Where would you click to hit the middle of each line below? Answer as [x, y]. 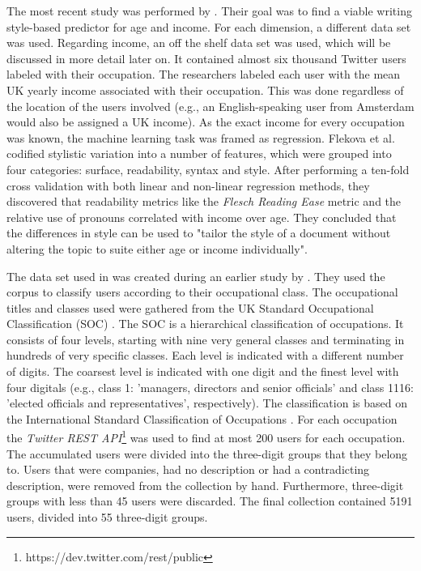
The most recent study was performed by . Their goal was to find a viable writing [209, 11]
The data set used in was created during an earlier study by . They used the [196, 276]
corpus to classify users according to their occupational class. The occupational [202, 292]
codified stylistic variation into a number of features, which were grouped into [199, 153]
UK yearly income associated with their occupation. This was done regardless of [205, 89]
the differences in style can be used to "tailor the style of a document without [199, 233]
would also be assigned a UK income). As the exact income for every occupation [206, 122]
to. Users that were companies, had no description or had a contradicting [188, 469]
